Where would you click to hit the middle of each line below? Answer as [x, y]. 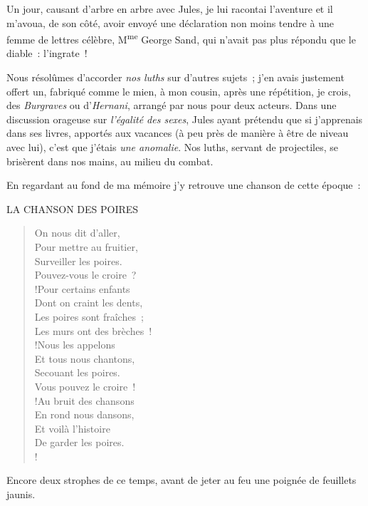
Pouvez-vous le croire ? [85, 275]
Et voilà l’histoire [72, 428]
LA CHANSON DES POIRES [73, 208]
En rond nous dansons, [84, 414]
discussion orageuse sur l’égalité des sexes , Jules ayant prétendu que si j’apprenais [185, 119]
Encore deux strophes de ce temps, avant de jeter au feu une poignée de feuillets [182, 480]
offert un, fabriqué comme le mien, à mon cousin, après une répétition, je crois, [179, 91]
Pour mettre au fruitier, [86, 246]
